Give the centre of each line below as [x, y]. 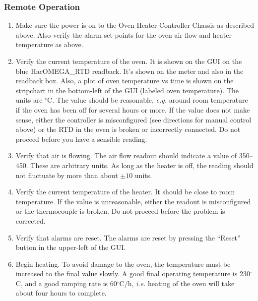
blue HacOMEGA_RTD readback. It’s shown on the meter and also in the [129, 71]
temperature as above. [49, 44]
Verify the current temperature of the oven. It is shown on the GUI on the [129, 61]
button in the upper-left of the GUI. [71, 247]
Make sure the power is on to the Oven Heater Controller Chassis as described [135, 25]
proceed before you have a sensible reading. [81, 139]
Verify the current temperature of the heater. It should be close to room [125, 192]
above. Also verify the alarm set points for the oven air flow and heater [124, 34]
